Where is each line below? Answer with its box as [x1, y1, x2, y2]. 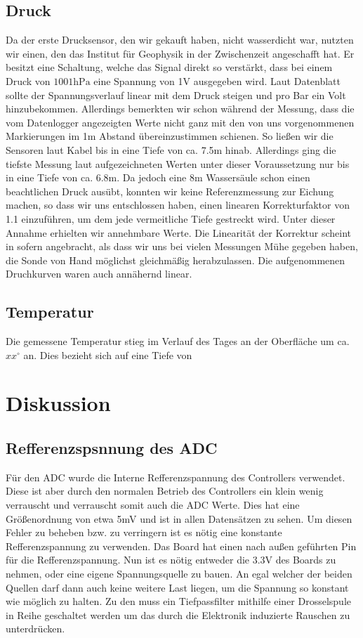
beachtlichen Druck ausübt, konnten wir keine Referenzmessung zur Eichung [6, 183, 334, 198]
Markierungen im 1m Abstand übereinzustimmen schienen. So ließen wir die [6, 129, 334, 143]
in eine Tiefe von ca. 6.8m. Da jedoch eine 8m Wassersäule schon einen [6, 170, 310, 185]
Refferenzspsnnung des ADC [6, 437, 218, 459]
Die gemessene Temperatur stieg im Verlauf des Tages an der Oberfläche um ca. [6, 334, 350, 349]
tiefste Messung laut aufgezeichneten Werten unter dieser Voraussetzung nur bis [6, 156, 350, 171]
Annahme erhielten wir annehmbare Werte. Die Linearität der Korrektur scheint [6, 225, 351, 240]
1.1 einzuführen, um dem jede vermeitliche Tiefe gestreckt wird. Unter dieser [6, 211, 336, 226]
